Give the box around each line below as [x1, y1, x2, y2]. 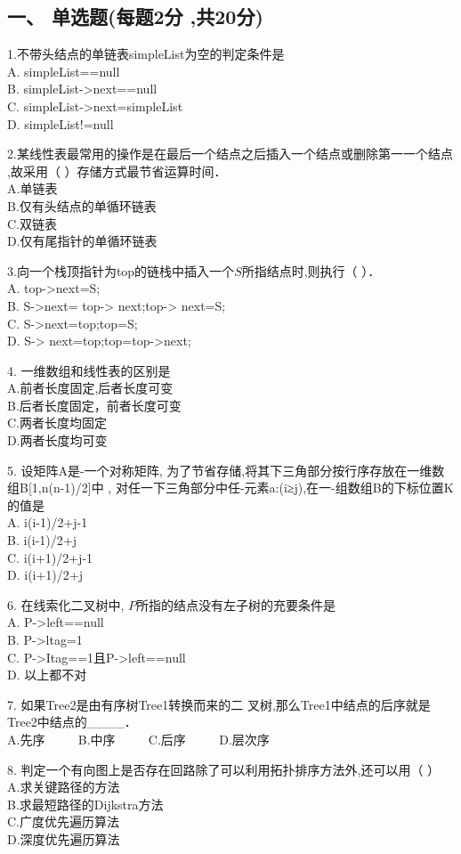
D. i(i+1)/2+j [7, 565, 83, 584]
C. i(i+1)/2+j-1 [7, 548, 93, 566]
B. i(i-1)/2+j [7, 531, 77, 549]
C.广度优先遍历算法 [7, 812, 119, 831]
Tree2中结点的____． [7, 712, 137, 731]
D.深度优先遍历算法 [7, 829, 120, 848]
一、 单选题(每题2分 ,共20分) [7, 3, 263, 30]
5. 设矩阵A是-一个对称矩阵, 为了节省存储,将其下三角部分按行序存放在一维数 [7, 460, 445, 479]
